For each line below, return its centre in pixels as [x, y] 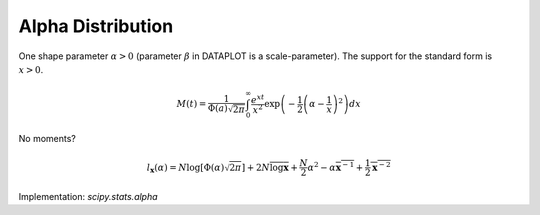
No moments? [47, 138]
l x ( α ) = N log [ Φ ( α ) [185, 168]
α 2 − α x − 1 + [335, 166]
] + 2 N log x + [270, 167]
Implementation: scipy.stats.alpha [88, 196]
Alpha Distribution [96, 26]
